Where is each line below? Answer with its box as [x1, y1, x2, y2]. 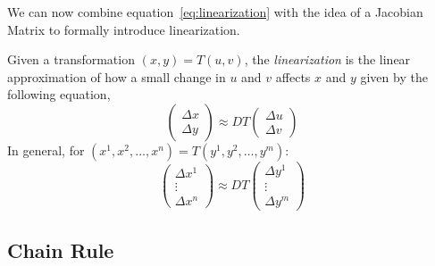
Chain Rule [7, 236, 114, 263]
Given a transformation [7, 50, 135, 69]
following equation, [7, 85, 111, 104]
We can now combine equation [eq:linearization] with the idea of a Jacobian [7, 3, 423, 21]
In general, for [7, 140, 85, 159]
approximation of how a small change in [7, 67, 226, 86]
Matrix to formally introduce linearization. [7, 20, 240, 38]
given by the [360, 67, 428, 86]
